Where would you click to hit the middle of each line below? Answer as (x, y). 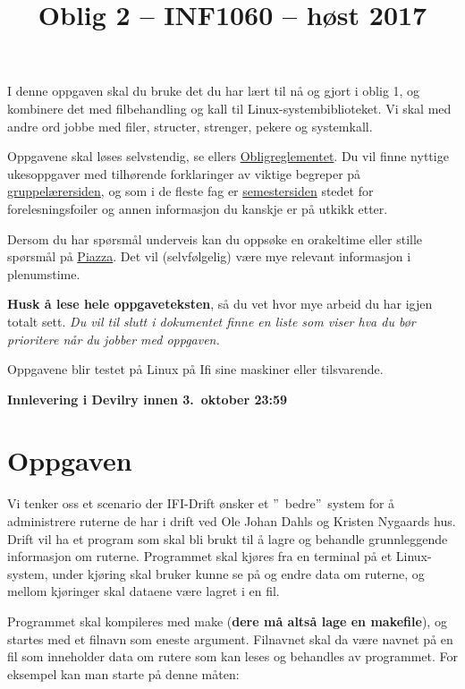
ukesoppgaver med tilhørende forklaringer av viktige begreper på (184, 173)
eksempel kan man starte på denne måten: (123, 673)
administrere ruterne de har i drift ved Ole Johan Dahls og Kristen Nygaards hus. (232, 521)
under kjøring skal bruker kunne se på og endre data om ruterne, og (238, 573)
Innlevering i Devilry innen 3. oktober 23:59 (148, 399)
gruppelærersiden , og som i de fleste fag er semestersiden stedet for (190, 191)
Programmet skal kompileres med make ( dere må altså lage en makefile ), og (227, 621)
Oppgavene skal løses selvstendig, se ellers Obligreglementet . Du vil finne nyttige (228, 156)
